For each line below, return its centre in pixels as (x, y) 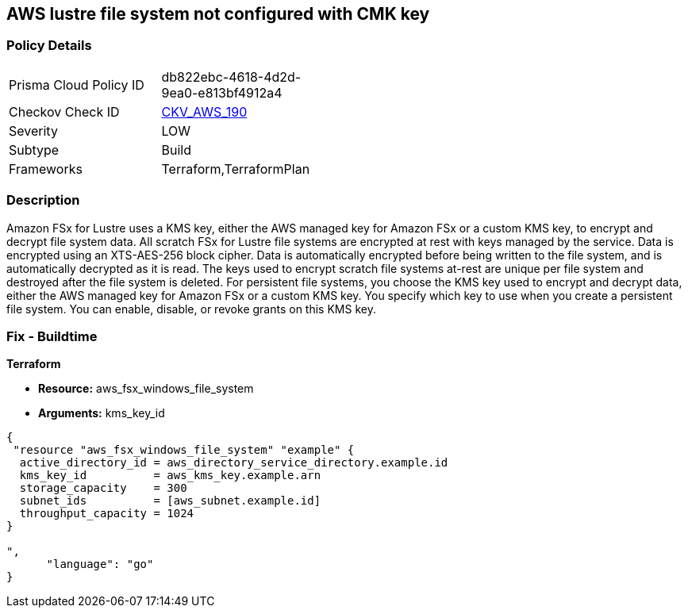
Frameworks (46, 169)
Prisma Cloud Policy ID (77, 84)
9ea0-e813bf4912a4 (222, 92)
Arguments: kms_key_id (102, 413)
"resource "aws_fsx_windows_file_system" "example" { (184, 450)
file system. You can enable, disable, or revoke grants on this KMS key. (191, 309)
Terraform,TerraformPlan (236, 169)
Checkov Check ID (64, 111)
